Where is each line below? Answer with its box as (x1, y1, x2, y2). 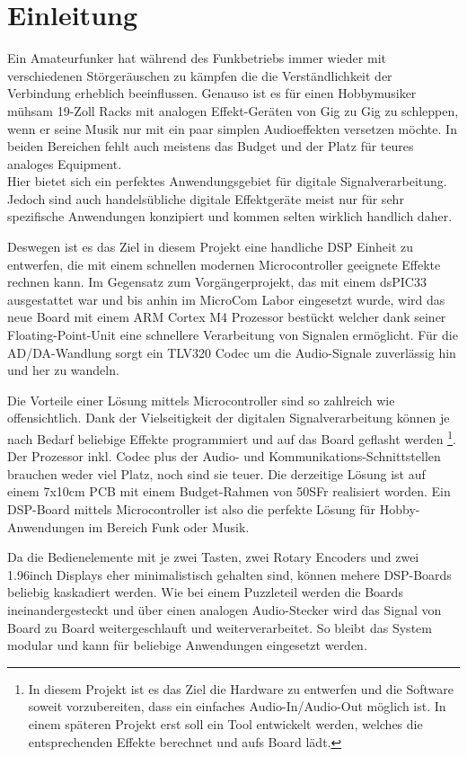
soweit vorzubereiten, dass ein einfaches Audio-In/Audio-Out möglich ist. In (28, 697, 446, 716)
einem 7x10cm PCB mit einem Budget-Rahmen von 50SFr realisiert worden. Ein (7, 482, 451, 501)
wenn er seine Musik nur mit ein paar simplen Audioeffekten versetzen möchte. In (7, 119, 457, 138)
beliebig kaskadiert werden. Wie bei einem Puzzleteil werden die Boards (7, 583, 403, 601)
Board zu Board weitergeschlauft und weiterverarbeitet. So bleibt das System (7, 618, 432, 637)
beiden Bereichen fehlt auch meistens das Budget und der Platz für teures (7, 137, 414, 156)
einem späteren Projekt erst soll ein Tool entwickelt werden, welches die (28, 714, 423, 733)
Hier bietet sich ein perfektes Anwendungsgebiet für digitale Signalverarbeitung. (7, 172, 447, 191)
